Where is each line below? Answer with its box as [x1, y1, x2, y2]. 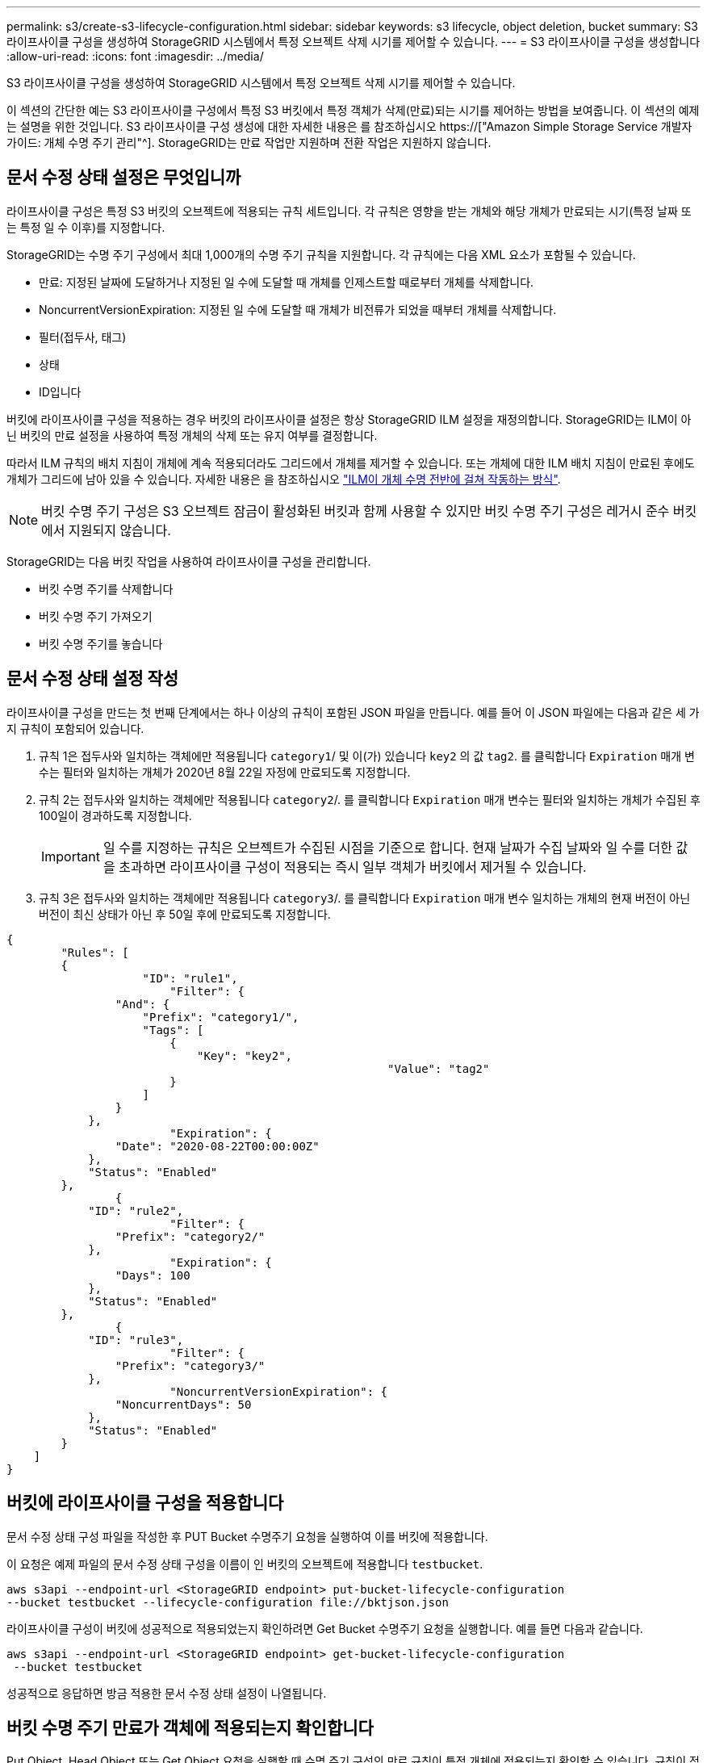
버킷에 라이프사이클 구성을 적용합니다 [6, 1493, 284, 1514]
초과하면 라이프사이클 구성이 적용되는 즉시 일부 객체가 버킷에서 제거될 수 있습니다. [119, 858, 587, 875]
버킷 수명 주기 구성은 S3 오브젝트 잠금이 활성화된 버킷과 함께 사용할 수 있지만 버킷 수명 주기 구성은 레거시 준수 [41, 502, 670, 519]
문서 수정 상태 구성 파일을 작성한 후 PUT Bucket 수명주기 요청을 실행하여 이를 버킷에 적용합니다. [6, 1529, 488, 1543]
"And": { [115, 997, 170, 1011]
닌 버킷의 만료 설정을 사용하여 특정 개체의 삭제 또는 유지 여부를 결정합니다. [6, 428, 378, 442]
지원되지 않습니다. [69, 521, 171, 538]
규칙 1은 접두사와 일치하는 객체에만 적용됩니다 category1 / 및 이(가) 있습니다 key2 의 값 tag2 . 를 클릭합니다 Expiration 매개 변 [39, 748, 695, 763]
